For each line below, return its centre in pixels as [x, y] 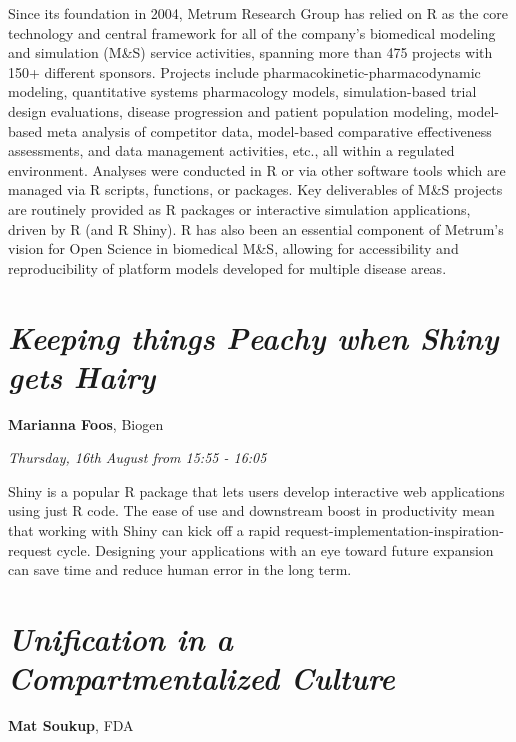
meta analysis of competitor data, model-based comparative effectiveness [269, 130]
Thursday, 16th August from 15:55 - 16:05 [137, 457]
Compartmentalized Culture [202, 678]
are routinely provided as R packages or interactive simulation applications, [239, 208]
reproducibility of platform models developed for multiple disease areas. [227, 267]
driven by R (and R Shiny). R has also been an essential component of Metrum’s [256, 228]
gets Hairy [82, 376]
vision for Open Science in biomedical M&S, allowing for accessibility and [233, 248]
